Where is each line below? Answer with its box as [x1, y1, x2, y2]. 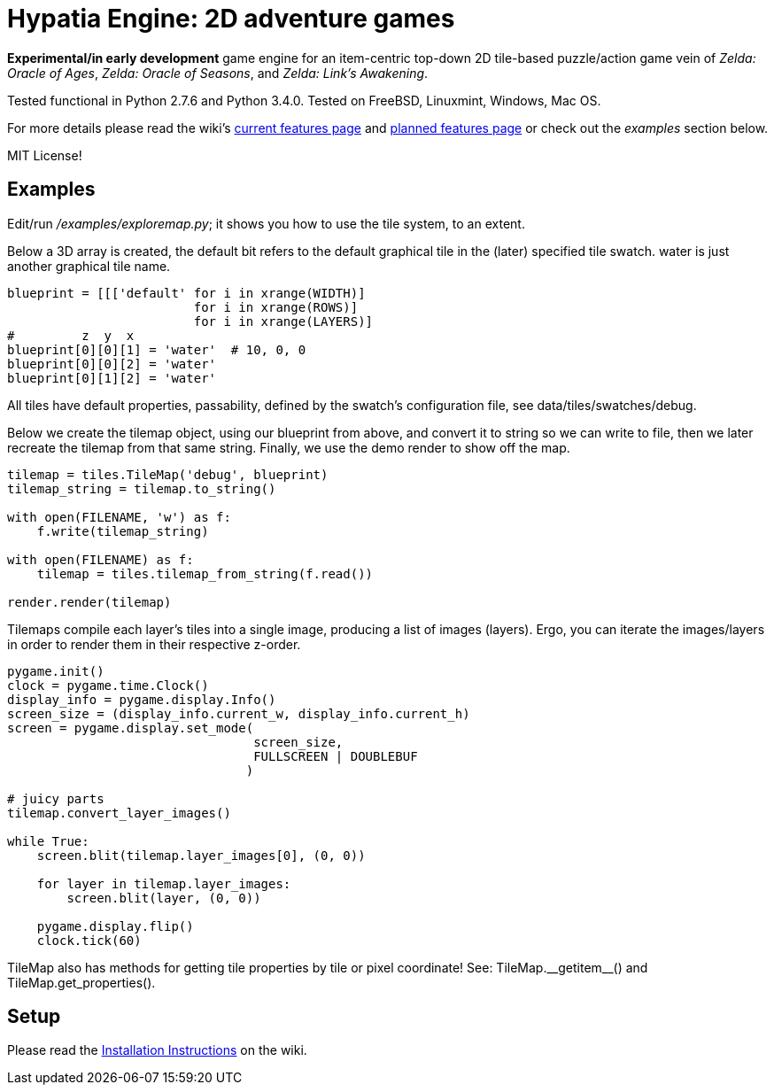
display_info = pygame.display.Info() [7, 692, 276, 707]
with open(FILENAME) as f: [7, 552, 194, 567]
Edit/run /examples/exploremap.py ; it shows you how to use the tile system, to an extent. [7, 215, 525, 231]
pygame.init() [7, 663, 104, 678]
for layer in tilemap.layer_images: [36, 876, 291, 891]
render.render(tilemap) [7, 594, 172, 609]
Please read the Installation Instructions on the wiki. [7, 1042, 307, 1058]
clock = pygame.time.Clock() [7, 678, 209, 693]
